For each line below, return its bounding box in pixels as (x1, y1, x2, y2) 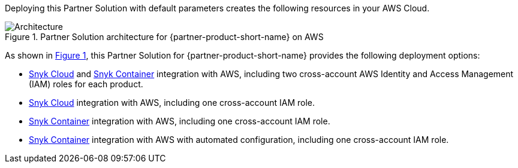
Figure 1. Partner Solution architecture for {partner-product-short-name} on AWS (5, 32, 324, 42)
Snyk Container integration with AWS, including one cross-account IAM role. (29, 116, 330, 126)
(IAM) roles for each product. (29, 79, 143, 89)
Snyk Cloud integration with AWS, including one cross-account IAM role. (29, 97, 315, 108)
